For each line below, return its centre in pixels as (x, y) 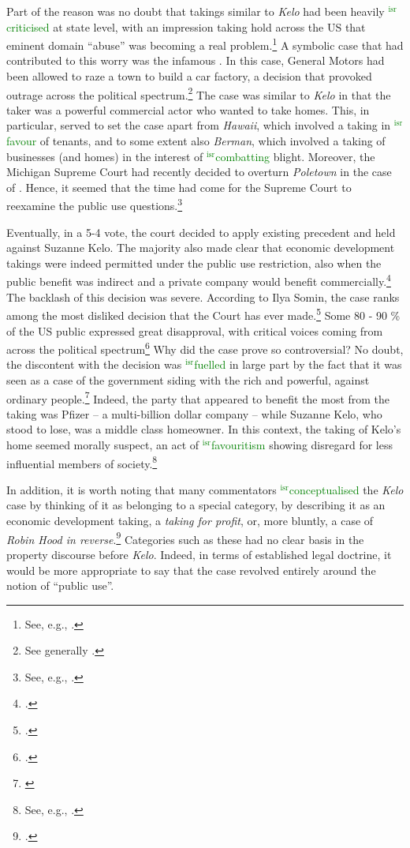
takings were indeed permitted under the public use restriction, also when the (194, 263)
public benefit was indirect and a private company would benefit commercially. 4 (199, 280)
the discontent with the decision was (94, 364)
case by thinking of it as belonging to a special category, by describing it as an (196, 505)
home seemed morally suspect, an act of (103, 445)
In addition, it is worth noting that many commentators (142, 489)
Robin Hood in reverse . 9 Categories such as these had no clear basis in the (185, 538)
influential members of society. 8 (82, 462)
